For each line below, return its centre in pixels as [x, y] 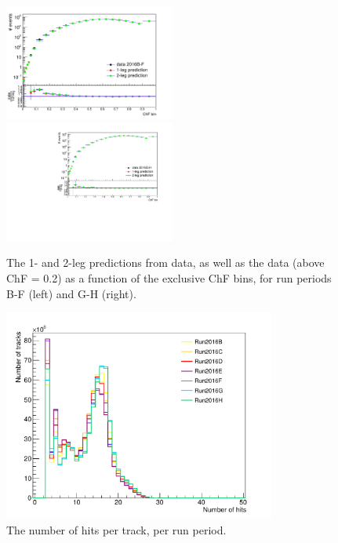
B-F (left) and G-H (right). [71, 293]
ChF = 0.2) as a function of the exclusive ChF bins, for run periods [169, 277]
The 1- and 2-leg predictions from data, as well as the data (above [165, 262]
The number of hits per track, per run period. [116, 529]
